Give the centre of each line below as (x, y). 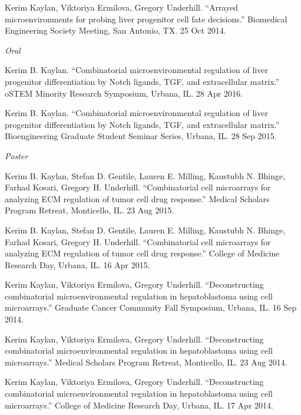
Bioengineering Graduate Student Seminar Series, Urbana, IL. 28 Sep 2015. (141, 136)
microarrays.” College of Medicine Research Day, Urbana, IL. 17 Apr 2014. (139, 405)
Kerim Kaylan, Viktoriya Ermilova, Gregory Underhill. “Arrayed (122, 7)
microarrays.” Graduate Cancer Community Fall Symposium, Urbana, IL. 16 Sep (151, 307)
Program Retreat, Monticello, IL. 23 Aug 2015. (90, 210)
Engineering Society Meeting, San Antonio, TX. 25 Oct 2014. (115, 30)
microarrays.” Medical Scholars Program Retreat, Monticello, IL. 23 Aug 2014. (146, 362)
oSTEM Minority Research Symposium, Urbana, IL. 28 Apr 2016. (124, 93)
